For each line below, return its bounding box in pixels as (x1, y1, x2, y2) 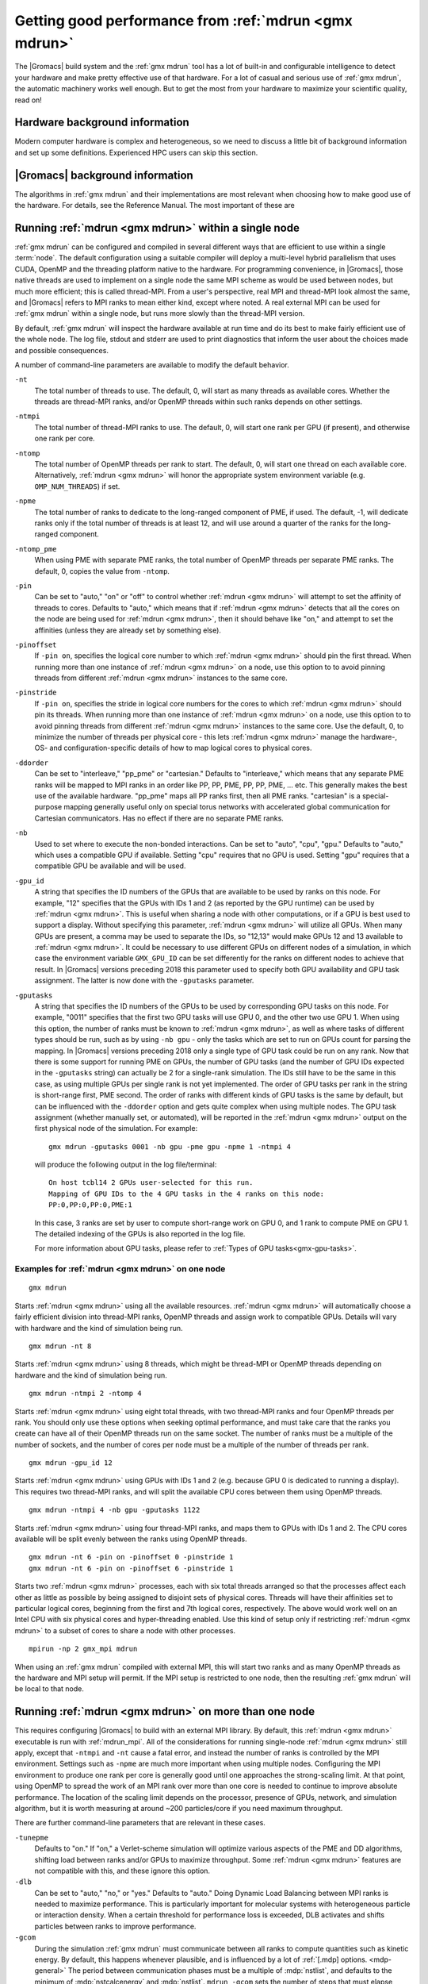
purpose (34, 802, 63, 812)
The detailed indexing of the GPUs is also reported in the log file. (34, 1229, 246, 1239)
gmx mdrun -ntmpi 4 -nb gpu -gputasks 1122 (29, 1505, 201, 1515)
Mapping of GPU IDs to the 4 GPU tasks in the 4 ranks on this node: (48, 1189, 325, 1198)
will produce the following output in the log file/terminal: (34, 1159, 217, 1170)
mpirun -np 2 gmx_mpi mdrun (29, 1644, 138, 1654)
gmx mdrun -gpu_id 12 (29, 1459, 113, 1467)
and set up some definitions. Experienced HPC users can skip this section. (14, 148, 258, 157)
